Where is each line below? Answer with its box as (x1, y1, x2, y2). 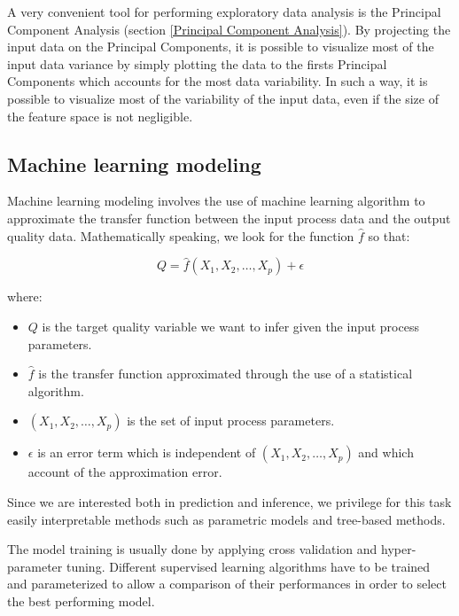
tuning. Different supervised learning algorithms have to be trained (66, 557, 431, 575)
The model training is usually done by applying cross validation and (7, 540, 377, 558)
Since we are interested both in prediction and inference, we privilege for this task (7, 492, 452, 511)
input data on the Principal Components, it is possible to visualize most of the (7, 37, 434, 56)
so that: (368, 226, 410, 245)
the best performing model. (7, 591, 155, 610)
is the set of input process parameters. (127, 411, 335, 430)
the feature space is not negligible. (7, 106, 193, 125)
